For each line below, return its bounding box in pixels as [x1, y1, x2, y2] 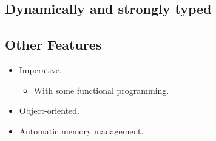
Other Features [5, 35, 102, 54]
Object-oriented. [19, 104, 80, 117]
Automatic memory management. [19, 124, 144, 137]
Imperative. [19, 63, 62, 76]
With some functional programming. [33, 84, 169, 96]
